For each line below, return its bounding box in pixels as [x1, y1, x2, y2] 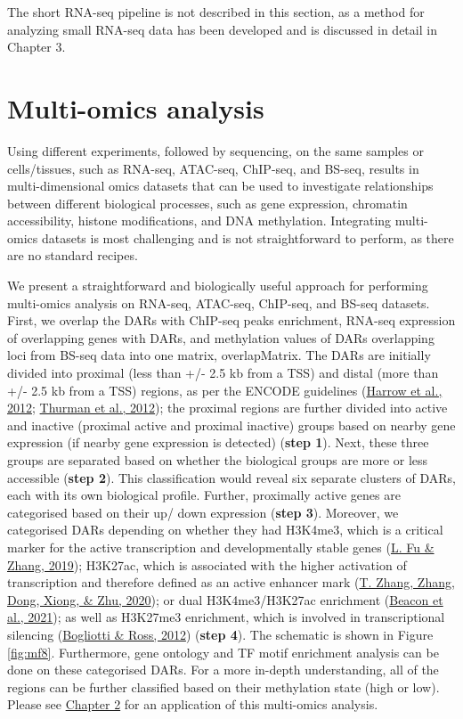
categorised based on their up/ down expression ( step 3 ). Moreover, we [7, 502, 399, 521]
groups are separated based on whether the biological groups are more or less [7, 451, 428, 469]
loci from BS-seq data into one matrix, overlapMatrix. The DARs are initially [7, 346, 431, 364]
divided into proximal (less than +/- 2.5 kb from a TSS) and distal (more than [7, 364, 439, 382]
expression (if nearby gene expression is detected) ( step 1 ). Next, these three [7, 433, 429, 452]
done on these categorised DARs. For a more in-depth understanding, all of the [7, 660, 439, 679]
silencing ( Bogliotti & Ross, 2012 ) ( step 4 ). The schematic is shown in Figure [7, 625, 434, 643]
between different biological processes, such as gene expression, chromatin [7, 193, 408, 212]
